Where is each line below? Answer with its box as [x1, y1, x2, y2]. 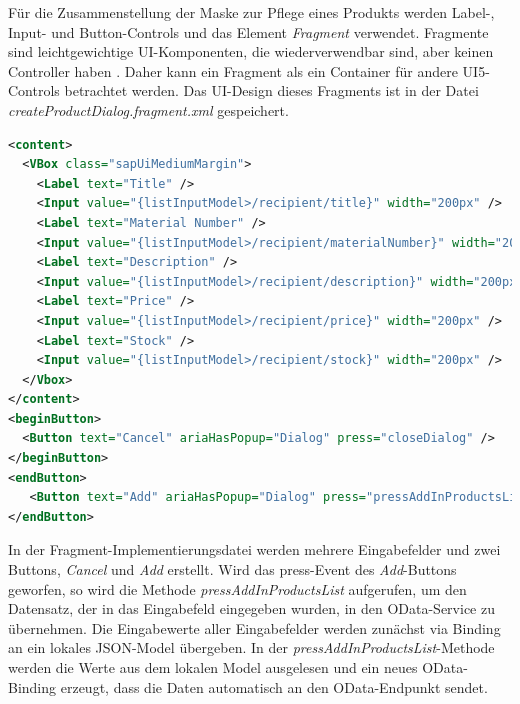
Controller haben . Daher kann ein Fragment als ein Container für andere [8, 60, 458, 81]
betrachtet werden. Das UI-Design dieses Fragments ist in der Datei [64, 80, 479, 101]
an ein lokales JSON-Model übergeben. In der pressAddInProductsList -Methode [8, 637, 495, 658]
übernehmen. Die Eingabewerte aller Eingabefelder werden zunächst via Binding [8, 617, 501, 638]
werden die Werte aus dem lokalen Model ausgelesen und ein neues [8, 657, 418, 677]
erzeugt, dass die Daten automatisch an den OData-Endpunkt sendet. [60, 676, 488, 697]
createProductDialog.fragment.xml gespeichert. [8, 99, 289, 120]
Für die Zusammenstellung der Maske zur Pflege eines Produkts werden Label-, [8, 2, 495, 22]
